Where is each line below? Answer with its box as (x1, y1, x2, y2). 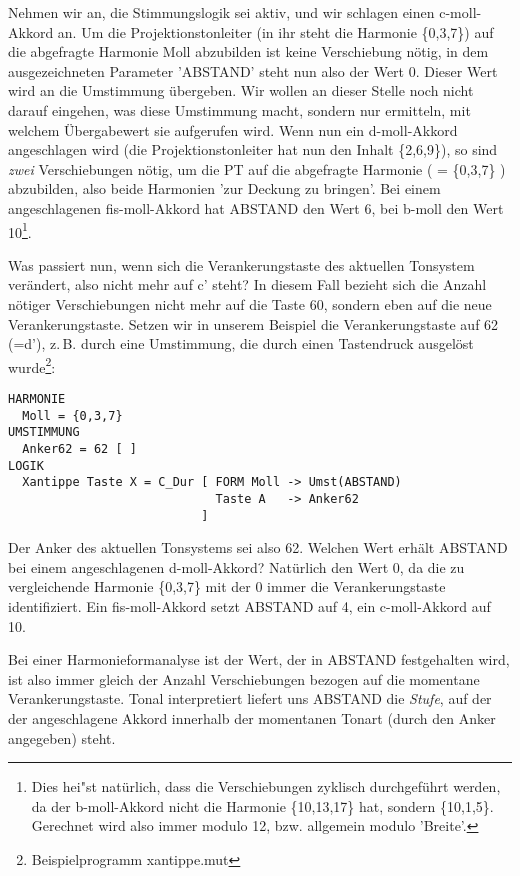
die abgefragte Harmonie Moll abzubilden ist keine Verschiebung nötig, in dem (8, 41, 489, 62)
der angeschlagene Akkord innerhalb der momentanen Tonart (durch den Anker (8, 708, 496, 728)
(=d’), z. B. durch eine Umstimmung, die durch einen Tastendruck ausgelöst (8, 333, 474, 354)
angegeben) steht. (8, 727, 116, 748)
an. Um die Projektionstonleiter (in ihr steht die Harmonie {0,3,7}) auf (57, 21, 494, 42)
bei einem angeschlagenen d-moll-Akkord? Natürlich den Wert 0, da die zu (8, 556, 465, 577)
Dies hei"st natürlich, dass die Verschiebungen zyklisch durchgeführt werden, (31, 776, 501, 797)
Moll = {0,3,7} (22, 408, 123, 423)
